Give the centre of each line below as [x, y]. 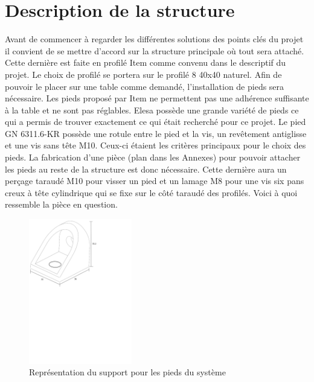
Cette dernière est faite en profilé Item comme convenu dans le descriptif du [146, 62]
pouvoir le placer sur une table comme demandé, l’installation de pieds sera [145, 86]
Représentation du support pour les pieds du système [127, 372]
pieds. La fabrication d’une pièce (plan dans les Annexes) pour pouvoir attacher [153, 157]
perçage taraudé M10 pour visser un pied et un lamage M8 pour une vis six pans [155, 181]
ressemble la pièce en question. [61, 204]
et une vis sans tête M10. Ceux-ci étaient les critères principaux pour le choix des [155, 145]
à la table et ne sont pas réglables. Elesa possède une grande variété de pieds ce [152, 110]
